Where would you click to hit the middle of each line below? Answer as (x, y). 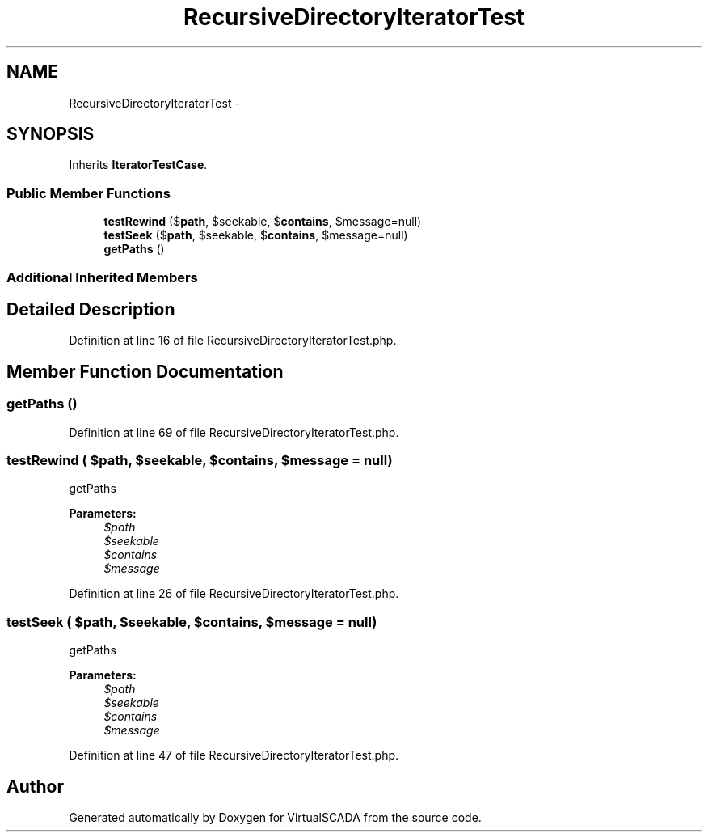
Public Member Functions (88, 193)
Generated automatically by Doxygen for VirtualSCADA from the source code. (275, 817)
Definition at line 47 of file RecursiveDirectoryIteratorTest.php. (234, 755)
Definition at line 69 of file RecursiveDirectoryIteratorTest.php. (234, 432)
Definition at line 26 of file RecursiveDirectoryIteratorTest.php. (234, 594)
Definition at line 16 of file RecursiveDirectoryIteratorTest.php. (233, 341)
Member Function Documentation (145, 371)
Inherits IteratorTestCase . (138, 165)
